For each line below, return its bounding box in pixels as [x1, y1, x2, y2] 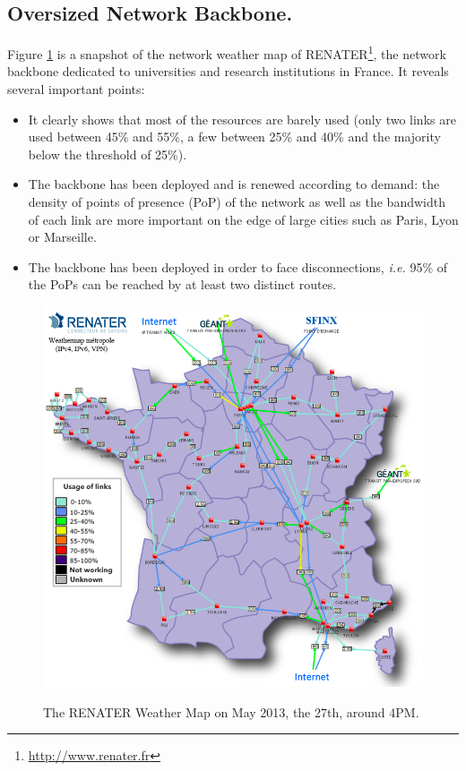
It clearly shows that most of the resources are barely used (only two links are [28, 109, 456, 128]
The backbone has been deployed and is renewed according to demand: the [28, 175, 440, 193]
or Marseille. [28, 227, 97, 246]
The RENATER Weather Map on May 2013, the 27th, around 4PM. [43, 702, 419, 721]
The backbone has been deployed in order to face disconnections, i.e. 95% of [28, 257, 448, 276]
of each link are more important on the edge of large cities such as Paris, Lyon [28, 210, 459, 228]
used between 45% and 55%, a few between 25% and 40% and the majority [28, 127, 441, 146]
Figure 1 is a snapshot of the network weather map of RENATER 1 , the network [7, 42, 446, 63]
